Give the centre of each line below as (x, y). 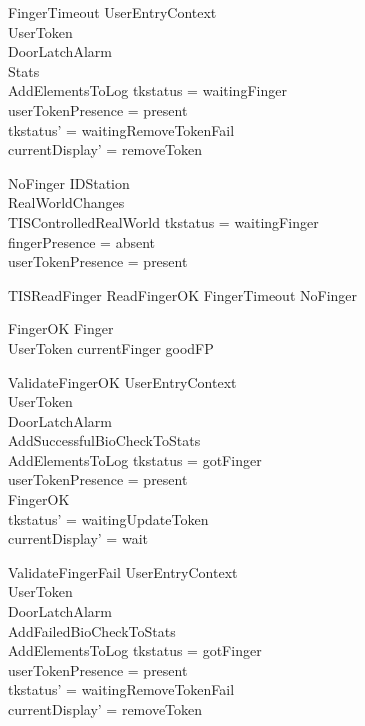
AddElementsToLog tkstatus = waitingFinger (147, 90)
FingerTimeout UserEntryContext (112, 12)
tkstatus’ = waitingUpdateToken (108, 518)
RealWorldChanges (66, 202)
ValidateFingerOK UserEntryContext (122, 381)
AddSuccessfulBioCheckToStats (104, 440)
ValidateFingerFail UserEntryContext (123, 571)
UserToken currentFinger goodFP (111, 347)
